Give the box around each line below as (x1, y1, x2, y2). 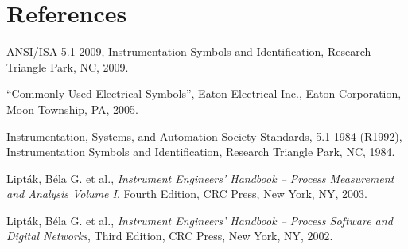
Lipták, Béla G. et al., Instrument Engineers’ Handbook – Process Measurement (6, 169, 394, 186)
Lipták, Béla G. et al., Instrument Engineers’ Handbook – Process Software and (6, 212, 393, 228)
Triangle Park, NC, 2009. (6, 58, 129, 75)
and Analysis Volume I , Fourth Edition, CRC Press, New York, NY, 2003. (6, 185, 367, 202)
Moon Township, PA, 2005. (6, 100, 138, 117)
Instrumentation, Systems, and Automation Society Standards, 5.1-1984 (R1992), (6, 127, 402, 144)
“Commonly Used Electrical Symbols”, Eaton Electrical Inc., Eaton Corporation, (6, 85, 402, 102)
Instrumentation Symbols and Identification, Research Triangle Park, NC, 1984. (6, 143, 395, 160)
